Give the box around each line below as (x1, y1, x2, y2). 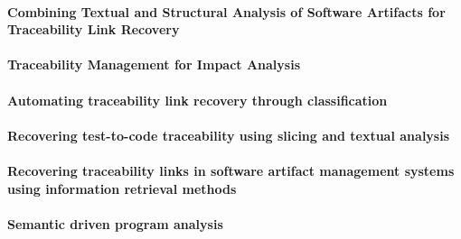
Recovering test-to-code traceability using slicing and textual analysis (7, 125, 450, 144)
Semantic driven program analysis (7, 214, 223, 233)
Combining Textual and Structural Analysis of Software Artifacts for (7, 2, 446, 21)
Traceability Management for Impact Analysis (7, 55, 301, 74)
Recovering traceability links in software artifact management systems (7, 161, 455, 179)
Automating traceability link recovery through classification (7, 90, 388, 109)
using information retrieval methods (7, 179, 237, 198)
